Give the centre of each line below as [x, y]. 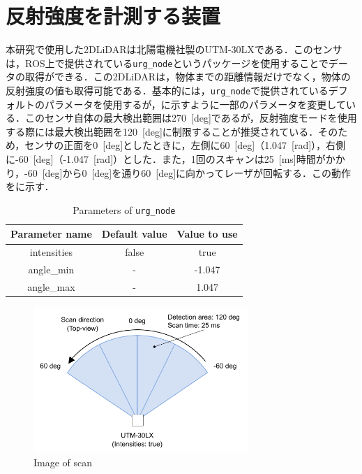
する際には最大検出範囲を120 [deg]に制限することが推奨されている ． [162, 131]
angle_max [51, 286]
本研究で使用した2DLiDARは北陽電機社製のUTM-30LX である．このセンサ [174, 49]
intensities [51, 252]
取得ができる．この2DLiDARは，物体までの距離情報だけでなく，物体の [188, 77]
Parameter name [51, 234]
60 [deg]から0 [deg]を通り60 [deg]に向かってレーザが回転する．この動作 [189, 172]
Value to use [207, 234]
